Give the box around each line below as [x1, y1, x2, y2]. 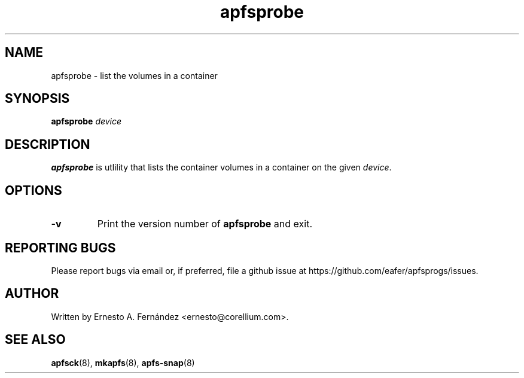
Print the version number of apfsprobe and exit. [97, 218, 312, 230]
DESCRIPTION [5, 136, 90, 152]
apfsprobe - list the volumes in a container [51, 70, 218, 81]
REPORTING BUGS [5, 240, 116, 255]
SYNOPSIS [5, 91, 70, 106]
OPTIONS [5, 182, 62, 198]
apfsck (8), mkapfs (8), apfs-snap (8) [51, 357, 195, 368]
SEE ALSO [5, 332, 66, 347]
